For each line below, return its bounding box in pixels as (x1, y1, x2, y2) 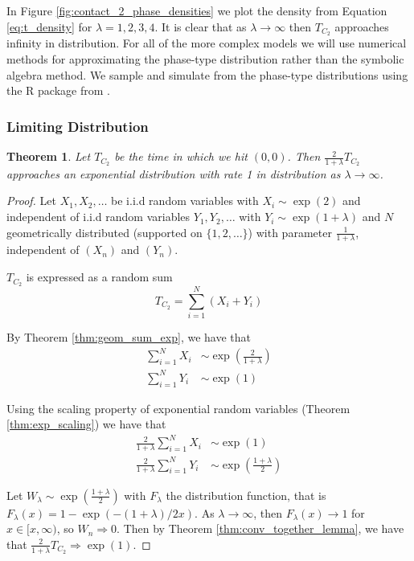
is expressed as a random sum (26, 268, 173, 285)
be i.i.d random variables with (111, 192, 259, 209)
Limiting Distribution (6, 116, 149, 136)
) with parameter (248, 223, 332, 240)
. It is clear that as (154, 18, 247, 35)
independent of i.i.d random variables (6, 208, 191, 225)
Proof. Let (6, 192, 56, 209)
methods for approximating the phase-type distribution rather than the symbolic (6, 51, 404, 68)
